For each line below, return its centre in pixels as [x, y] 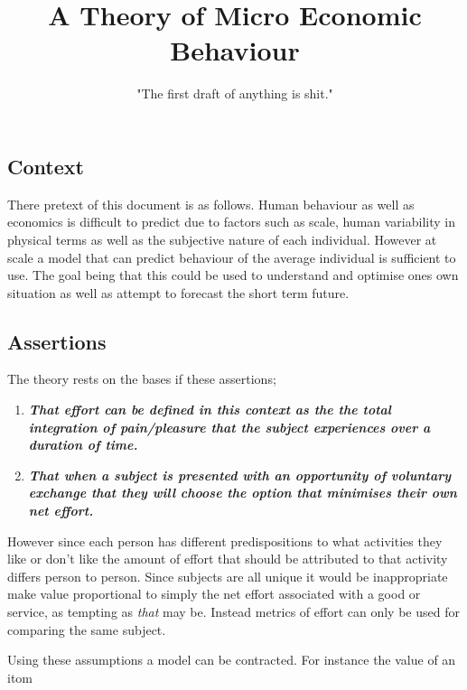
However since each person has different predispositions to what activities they [225, 541]
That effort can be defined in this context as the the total [210, 410]
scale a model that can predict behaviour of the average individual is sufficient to [232, 257]
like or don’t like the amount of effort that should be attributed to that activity [228, 559]
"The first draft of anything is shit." [235, 93]
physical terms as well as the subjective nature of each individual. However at [222, 239]
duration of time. [83, 445]
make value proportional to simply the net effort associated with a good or [214, 594]
